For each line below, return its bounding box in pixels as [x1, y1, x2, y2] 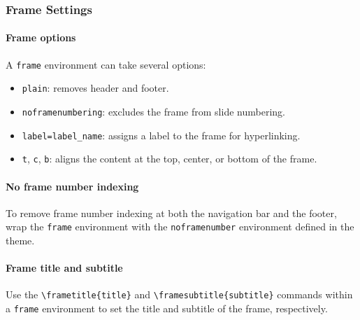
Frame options [6, 30, 76, 45]
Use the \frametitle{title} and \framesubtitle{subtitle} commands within [6, 287, 353, 302]
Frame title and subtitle [6, 260, 123, 275]
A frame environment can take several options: [6, 57, 206, 71]
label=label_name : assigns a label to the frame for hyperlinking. [22, 127, 301, 142]
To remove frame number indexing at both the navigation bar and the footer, [6, 205, 337, 220]
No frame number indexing [6, 179, 139, 193]
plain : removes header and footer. [22, 81, 169, 95]
